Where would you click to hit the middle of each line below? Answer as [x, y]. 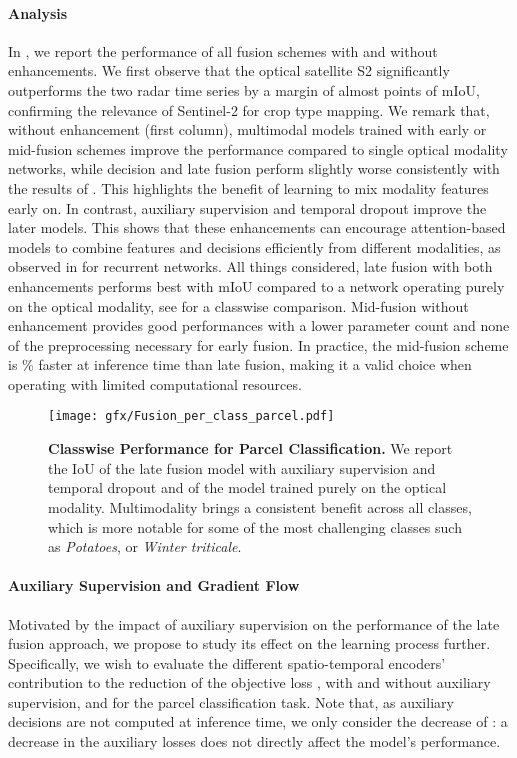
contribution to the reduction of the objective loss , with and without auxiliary [249, 682]
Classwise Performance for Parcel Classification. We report [250, 448]
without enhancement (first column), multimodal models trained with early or [247, 129]
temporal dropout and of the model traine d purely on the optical [247, 487]
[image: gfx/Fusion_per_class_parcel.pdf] [191, 416]
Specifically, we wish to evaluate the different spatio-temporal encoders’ [227, 662]
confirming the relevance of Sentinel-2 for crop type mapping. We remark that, [249, 109]
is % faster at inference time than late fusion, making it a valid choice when [240, 364]
